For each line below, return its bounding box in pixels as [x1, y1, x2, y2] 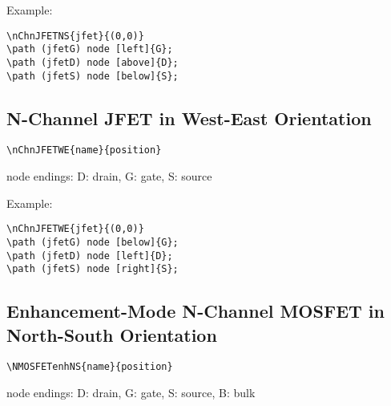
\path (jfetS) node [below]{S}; [6, 70, 179, 82]
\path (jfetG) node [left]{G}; [6, 43, 173, 55]
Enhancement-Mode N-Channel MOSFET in [6, 298, 385, 323]
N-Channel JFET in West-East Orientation [6, 105, 372, 130]
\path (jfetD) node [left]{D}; [6, 250, 173, 262]
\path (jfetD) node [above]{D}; [6, 56, 179, 68]
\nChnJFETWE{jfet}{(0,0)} [6, 223, 144, 235]
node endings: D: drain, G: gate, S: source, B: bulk [6, 384, 256, 401]
